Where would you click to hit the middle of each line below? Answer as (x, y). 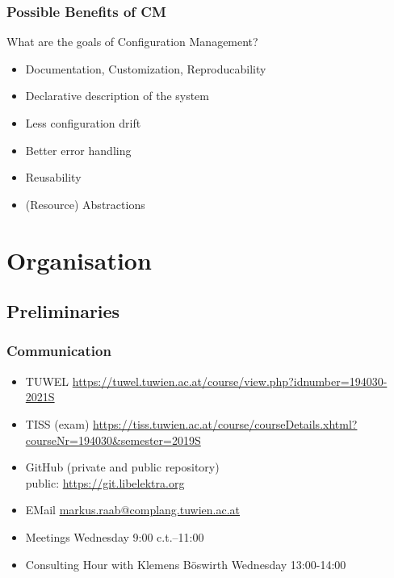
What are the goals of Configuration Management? (132, 42)
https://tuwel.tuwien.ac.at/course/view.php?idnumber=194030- (230, 381)
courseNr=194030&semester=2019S (113, 440)
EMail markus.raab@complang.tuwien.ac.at (133, 510)
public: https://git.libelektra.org (105, 482)
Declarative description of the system (117, 96)
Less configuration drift (83, 123)
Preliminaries (63, 311)
